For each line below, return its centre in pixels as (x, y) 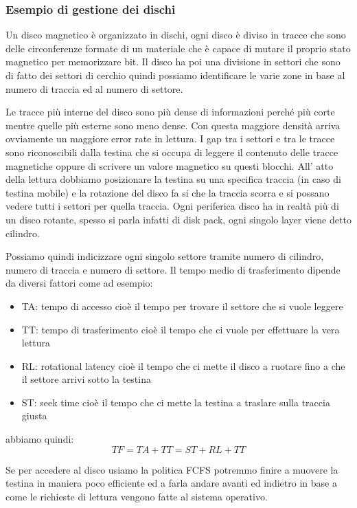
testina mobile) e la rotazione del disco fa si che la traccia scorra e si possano (168, 192)
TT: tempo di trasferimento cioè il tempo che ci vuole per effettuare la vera (181, 329)
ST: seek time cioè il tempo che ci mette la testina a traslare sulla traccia (176, 402)
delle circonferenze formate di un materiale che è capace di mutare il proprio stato (178, 48)
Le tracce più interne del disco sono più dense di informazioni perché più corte (170, 112)
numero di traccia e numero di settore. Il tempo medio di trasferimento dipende (173, 269)
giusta (34, 416)
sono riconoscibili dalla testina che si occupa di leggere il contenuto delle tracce (172, 152)
